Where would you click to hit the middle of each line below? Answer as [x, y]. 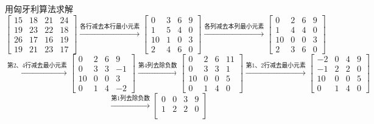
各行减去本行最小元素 [110, 27]
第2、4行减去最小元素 [37, 66]
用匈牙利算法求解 [39, 9]
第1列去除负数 [131, 99]
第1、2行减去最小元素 [276, 66]
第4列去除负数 [157, 66]
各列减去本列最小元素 [234, 27]
